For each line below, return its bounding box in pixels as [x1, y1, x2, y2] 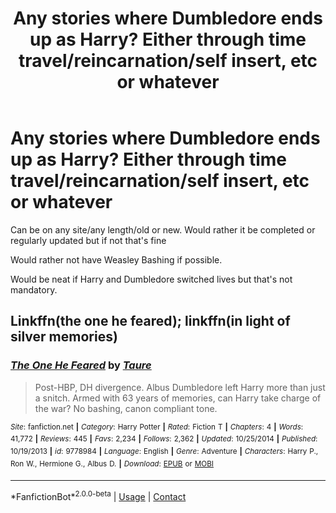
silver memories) [10, 328, 118, 346]
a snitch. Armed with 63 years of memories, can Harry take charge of [34, 392, 322, 404]
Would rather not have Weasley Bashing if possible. [10, 253, 223, 266]
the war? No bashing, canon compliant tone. [34, 402, 218, 414]
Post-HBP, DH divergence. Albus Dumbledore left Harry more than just [34, 381, 326, 393]
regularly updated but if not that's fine [10, 234, 167, 246]
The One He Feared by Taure [10, 358, 152, 372]
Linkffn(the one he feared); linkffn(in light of [10, 313, 291, 330]
